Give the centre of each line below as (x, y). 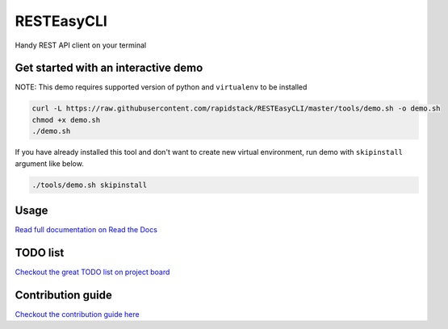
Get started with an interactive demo (109, 68)
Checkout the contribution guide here (77, 314)
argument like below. (49, 163)
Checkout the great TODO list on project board (92, 272)
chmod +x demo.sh (66, 120)
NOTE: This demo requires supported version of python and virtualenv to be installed (161, 87)
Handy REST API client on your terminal (81, 45)
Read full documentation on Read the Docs (86, 230)
